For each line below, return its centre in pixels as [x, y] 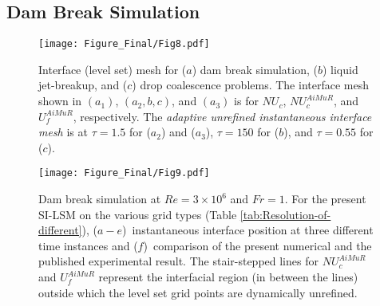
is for [246, 101]
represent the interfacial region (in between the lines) [228, 277]
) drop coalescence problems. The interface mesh [250, 85]
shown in [60, 101]
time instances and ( [88, 245]
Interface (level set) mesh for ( [113, 69]
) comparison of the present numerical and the [257, 245]
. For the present [325, 199]
